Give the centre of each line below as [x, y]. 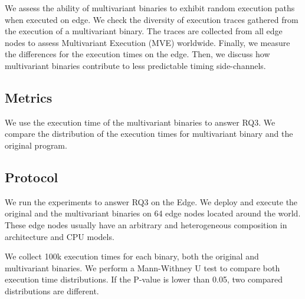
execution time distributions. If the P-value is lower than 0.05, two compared [144, 279]
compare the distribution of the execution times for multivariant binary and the [149, 134]
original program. [36, 145]
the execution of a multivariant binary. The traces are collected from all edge [144, 31]
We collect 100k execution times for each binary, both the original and [132, 256]
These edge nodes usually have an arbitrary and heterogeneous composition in [146, 224]
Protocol [32, 177]
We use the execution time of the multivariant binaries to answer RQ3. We [140, 122]
